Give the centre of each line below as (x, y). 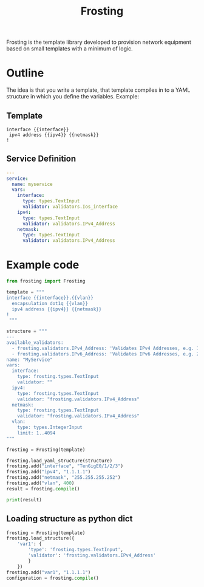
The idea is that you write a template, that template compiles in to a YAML (98, 90)
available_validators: (35, 342)
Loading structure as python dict (70, 519)
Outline (25, 73)
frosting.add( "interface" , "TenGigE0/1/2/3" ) (65, 466)
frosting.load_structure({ (40, 538)
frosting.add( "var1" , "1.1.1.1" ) (49, 572)
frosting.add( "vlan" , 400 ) (40, 483)
